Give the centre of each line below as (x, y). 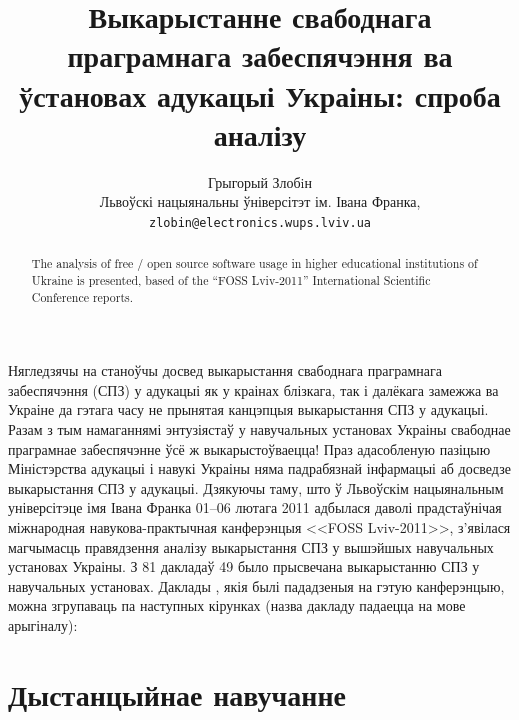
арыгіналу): (43, 625)
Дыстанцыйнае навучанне (177, 693)
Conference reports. (82, 296)
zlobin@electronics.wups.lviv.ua (260, 222)
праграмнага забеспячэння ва (260, 55)
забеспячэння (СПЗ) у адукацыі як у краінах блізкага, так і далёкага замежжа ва (253, 389)
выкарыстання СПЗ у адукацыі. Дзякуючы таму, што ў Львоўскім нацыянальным (256, 487)
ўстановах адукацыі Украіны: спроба (260, 94)
